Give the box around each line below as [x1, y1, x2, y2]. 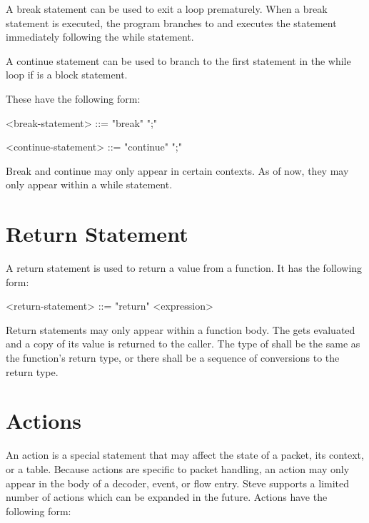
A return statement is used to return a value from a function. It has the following [6, 260, 363, 275]
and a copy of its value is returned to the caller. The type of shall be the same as [6, 336, 360, 351]
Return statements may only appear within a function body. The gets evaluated [6, 322, 355, 337]
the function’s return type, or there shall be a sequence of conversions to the [6, 350, 340, 365]
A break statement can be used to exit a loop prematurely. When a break [6, 1, 328, 16]
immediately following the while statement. [6, 29, 194, 44]
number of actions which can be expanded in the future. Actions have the [6, 489, 328, 504]
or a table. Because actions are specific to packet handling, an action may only [6, 461, 350, 476]
